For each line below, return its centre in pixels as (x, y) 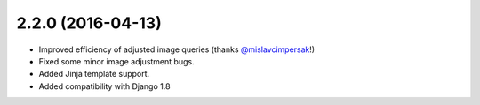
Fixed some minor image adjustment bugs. (116, 61)
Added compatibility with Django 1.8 (104, 86)
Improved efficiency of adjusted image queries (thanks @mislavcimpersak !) (177, 49)
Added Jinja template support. (94, 74)
